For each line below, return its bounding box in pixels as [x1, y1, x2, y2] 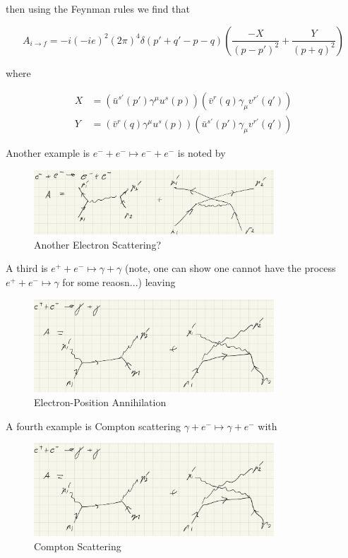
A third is [6, 261, 48, 275]
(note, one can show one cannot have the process [125, 261, 336, 275]
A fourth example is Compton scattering [6, 418, 181, 433]
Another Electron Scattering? [34, 237, 161, 251]
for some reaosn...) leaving [62, 274, 176, 289]
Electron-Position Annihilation [34, 395, 167, 410]
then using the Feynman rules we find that [6, 1, 190, 16]
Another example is [6, 146, 90, 160]
